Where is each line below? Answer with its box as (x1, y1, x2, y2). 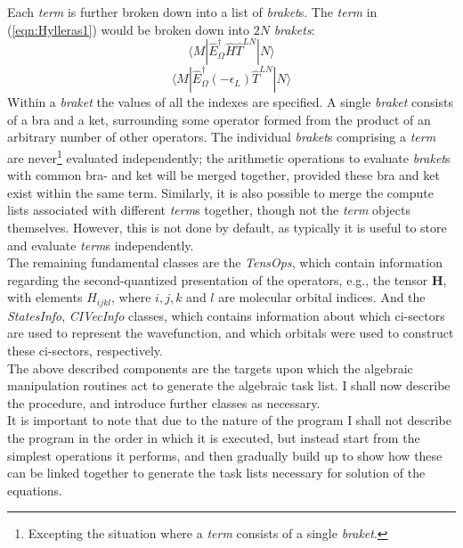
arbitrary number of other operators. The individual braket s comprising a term (7, 127, 436, 146)
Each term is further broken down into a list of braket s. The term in (7, 3, 378, 20)
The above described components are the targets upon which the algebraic (7, 358, 413, 377)
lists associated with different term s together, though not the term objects (7, 200, 410, 219)
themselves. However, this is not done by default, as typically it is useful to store (7, 218, 447, 236)
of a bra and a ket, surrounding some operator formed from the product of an (7, 110, 431, 128)
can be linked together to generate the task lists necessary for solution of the (7, 463, 426, 482)
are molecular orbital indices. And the (218, 288, 426, 307)
